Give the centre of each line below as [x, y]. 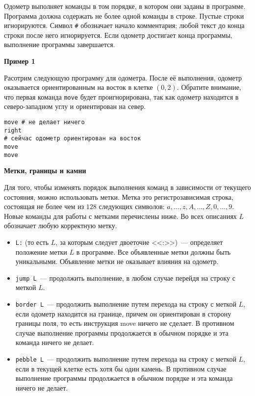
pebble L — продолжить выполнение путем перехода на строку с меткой [126, 359]
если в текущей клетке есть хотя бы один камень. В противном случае [121, 368]
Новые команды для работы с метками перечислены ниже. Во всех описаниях [120, 216]
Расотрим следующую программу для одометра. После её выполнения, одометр [123, 77]
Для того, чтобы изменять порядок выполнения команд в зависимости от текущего [127, 187]
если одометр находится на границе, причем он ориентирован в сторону [123, 313]
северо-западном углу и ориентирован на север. [75, 106]
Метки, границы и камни [45, 171]
